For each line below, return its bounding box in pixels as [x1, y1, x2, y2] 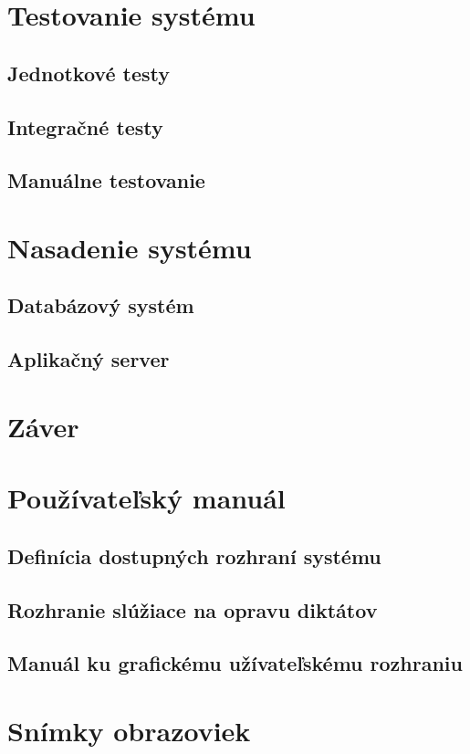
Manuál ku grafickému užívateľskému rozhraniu [7, 649, 463, 677]
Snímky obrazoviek [7, 711, 251, 749]
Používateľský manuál [7, 479, 286, 517]
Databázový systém [7, 291, 194, 319]
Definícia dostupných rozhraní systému [7, 541, 381, 570]
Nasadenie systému [7, 228, 252, 266]
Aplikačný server [7, 345, 170, 373]
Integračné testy [7, 112, 163, 141]
